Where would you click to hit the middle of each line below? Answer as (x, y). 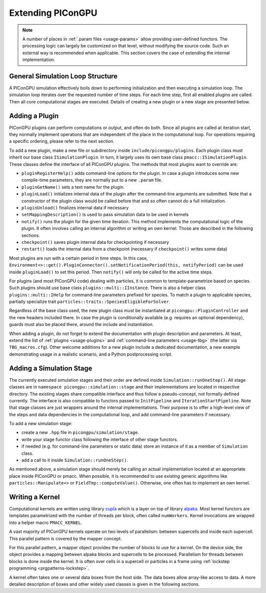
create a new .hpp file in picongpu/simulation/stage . (80, 432)
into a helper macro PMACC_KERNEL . (46, 523)
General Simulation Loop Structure (63, 76)
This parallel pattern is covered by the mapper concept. (66, 538)
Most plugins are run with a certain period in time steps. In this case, (79, 258)
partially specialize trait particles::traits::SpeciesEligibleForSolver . (90, 302)
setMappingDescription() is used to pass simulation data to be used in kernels (105, 215)
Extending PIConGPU (53, 13)
